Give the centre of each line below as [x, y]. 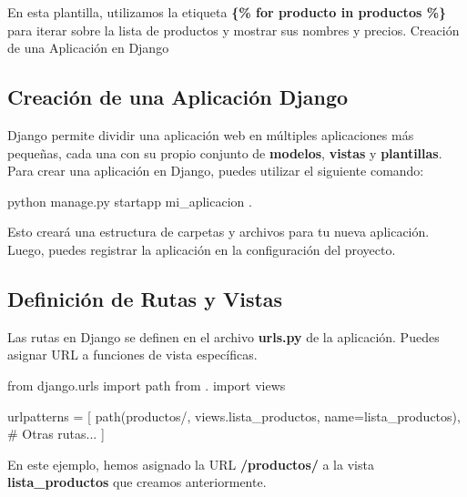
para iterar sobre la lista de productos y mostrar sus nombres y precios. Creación [233, 30]
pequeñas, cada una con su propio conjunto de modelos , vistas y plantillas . [225, 152]
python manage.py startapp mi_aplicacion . [130, 201]
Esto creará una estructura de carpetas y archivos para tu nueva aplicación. [218, 232]
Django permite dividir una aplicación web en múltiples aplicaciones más [211, 134]
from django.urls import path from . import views [147, 385]
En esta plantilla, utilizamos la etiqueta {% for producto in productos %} [227, 12]
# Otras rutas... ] [56, 434]
